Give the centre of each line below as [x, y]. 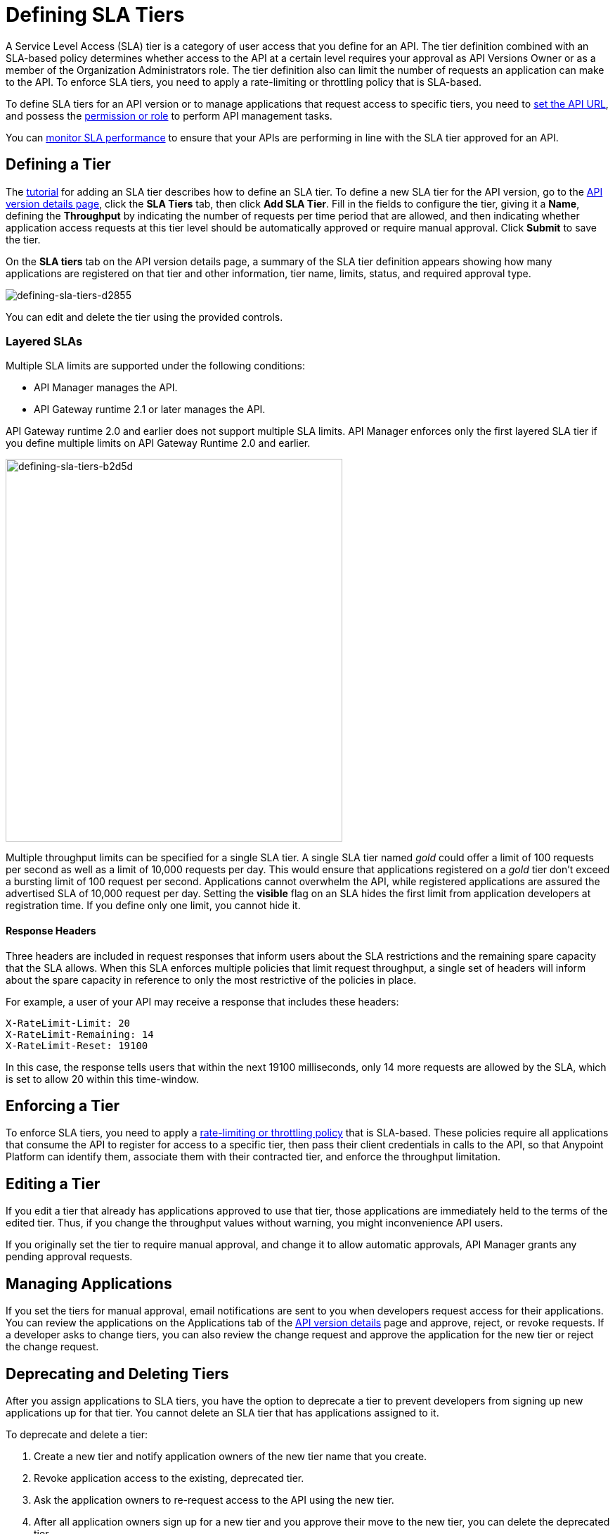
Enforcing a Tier [63, 1105]
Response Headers [51, 930]
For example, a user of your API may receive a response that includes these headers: [202, 1001]
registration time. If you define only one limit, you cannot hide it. [153, 906]
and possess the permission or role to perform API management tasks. [169, 115]
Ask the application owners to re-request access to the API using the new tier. [214, 1500]
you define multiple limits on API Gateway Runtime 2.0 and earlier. [158, 443]
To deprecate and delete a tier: [77, 1434]
